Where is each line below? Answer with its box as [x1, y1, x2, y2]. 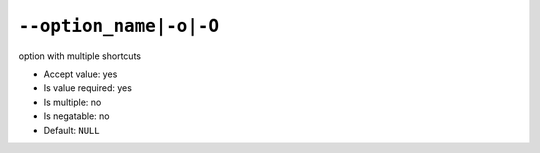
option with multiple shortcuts [18, 50, 142, 62]
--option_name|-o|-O [18, 15, 220, 37]
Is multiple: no [43, 96, 102, 108]
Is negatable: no [43, 110, 110, 122]
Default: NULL [43, 124, 100, 136]
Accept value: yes [43, 68, 118, 80]
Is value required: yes [43, 82, 132, 94]
